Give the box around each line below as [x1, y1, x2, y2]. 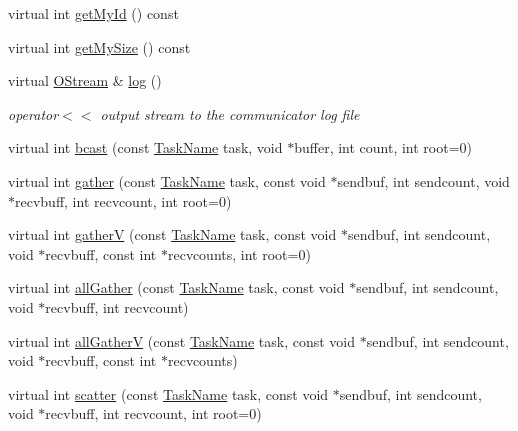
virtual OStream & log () [8, 70, 162, 91]
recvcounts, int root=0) [167, 243, 311, 264]
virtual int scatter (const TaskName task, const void [8, 383, 329, 404]
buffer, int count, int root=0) [294, 137, 473, 158]
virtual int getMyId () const [8, 3, 179, 23]
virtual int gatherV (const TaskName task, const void [8, 224, 337, 245]
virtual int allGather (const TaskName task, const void [8, 277, 345, 298]
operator [8, 103, 59, 124]
